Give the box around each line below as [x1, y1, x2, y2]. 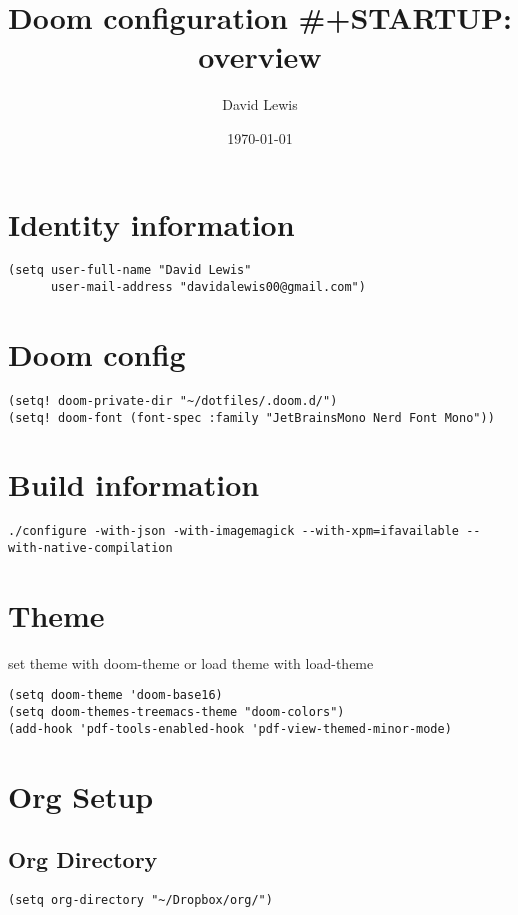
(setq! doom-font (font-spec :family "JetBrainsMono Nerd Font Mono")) [8, 410, 495, 425]
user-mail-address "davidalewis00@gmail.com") [50, 280, 366, 295]
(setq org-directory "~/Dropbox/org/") [8, 892, 273, 907]
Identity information [8, 203, 295, 244]
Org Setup [8, 775, 154, 816]
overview [198, 36, 322, 77]
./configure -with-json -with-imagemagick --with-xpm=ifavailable [8, 524, 460, 539]
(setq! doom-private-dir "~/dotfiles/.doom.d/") [8, 393, 338, 408]
